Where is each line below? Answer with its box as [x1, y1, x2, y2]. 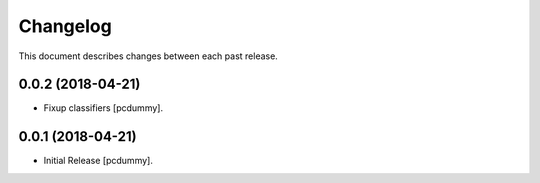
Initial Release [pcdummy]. [43, 155, 154, 167]
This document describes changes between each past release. [18, 50, 279, 62]
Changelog [18, 15, 112, 37]
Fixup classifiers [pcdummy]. [43, 102, 164, 114]
